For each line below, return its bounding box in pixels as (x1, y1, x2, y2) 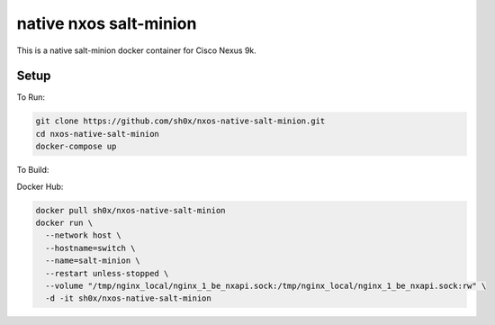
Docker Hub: (16, 181, 64, 192)
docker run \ (35, 217, 94, 228)
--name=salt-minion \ (45, 256, 141, 266)
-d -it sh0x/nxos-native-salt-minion (45, 293, 211, 303)
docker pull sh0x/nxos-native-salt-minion (35, 205, 226, 215)
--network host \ (45, 230, 121, 240)
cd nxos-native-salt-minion (35, 129, 159, 139)
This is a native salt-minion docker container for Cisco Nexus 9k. (16, 45, 256, 56)
